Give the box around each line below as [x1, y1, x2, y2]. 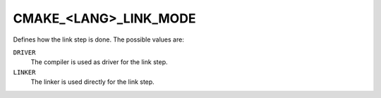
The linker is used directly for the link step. [30, 78, 155, 86]
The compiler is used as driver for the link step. [30, 58, 168, 66]
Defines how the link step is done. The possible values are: [13, 35, 185, 44]
